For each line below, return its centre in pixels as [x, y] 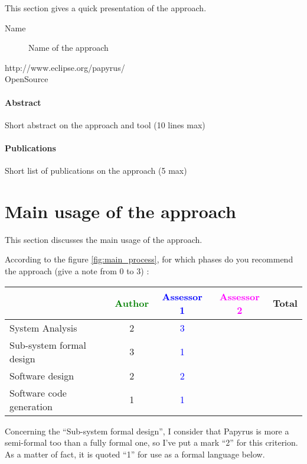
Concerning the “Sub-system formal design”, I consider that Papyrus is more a [147, 431]
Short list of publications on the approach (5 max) [96, 171]
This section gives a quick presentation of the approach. [106, 8]
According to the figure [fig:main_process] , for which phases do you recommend [149, 259]
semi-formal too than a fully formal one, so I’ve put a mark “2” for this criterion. [151, 442]
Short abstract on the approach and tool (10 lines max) [105, 124]
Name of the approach [68, 48]
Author [132, 303]
